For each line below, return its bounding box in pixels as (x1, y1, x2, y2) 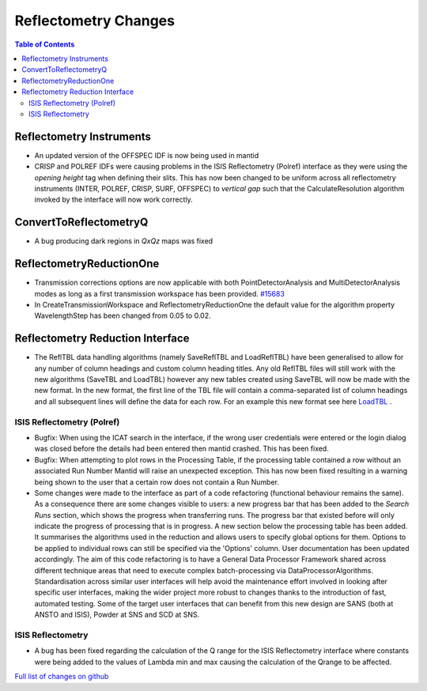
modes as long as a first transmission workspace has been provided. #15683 (34, 289, 285, 298)
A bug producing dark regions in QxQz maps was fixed (34, 236, 213, 246)
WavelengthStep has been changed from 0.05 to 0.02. (34, 311, 211, 320)
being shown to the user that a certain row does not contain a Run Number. (34, 477, 280, 486)
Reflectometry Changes (14, 12, 176, 29)
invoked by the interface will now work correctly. (34, 194, 193, 205)
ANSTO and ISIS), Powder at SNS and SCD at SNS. (34, 610, 200, 620)
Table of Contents (14, 40, 75, 49)
